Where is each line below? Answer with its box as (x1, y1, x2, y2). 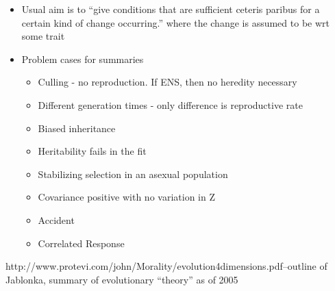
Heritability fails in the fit (38, 144, 147, 158)
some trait (21, 29, 65, 43)
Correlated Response (38, 236, 125, 250)
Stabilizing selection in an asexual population (38, 166, 228, 181)
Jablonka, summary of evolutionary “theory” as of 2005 (5, 272, 238, 286)
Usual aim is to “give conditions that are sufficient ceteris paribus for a (21, 2, 320, 16)
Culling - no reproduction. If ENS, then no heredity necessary (38, 75, 297, 89)
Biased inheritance (38, 121, 116, 135)
